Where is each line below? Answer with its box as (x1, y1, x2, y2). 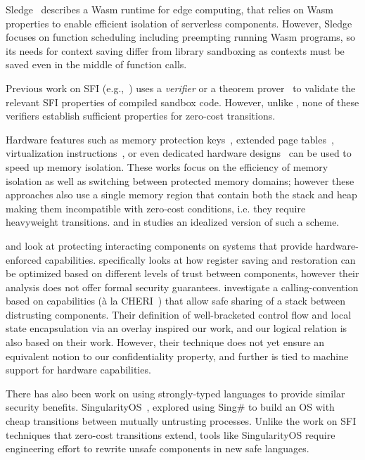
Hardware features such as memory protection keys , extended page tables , (6, 132, 334, 146)
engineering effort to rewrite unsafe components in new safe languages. (6, 441, 309, 456)
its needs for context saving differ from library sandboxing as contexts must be (6, 43, 345, 58)
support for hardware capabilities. (6, 362, 151, 377)
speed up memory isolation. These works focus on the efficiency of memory (6, 159, 328, 174)
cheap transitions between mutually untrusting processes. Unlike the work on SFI (6, 414, 357, 428)
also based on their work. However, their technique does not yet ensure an (6, 335, 325, 350)
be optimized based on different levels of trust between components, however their (6, 266, 359, 281)
